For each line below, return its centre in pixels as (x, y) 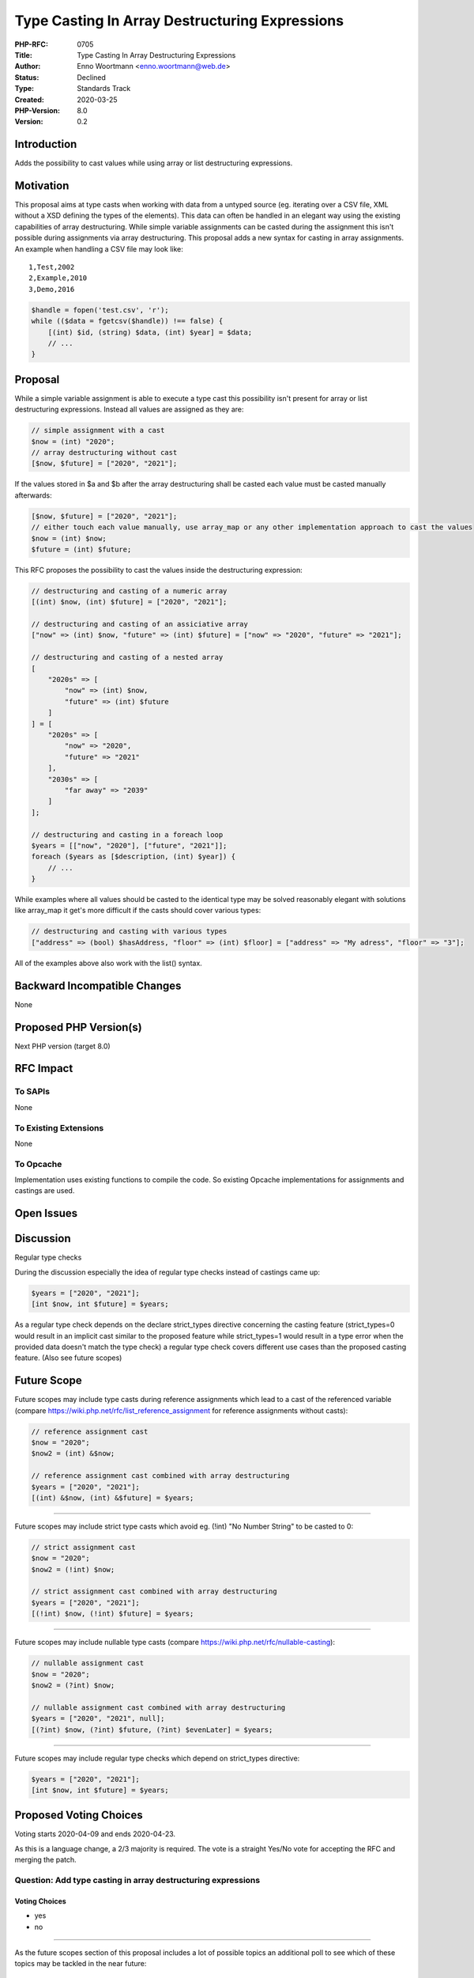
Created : (30, 100)
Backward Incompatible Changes (98, 985)
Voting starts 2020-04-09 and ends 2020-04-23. (95, 1834)
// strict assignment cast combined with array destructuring (154, 1591)
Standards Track (104, 89)
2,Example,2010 (58, 278)
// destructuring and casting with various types (129, 931)
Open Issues (46, 1213)
